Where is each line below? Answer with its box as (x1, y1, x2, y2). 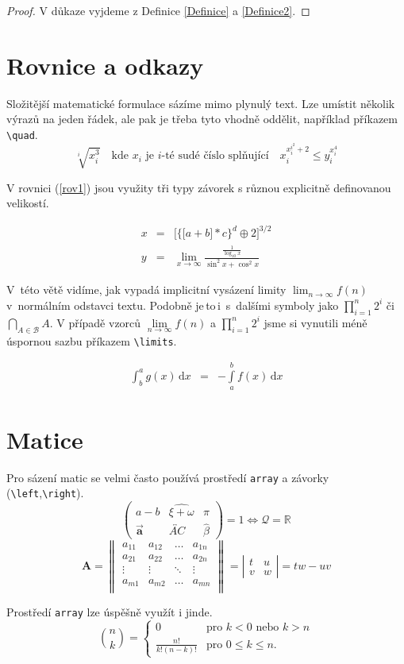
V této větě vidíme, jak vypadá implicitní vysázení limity (6, 281, 287, 298)
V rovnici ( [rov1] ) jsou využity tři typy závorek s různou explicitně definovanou (6, 179, 391, 195)
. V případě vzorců (49, 314, 141, 330)
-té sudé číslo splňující (161, 150, 269, 162)
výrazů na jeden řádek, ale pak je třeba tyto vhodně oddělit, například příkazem (6, 110, 398, 127)
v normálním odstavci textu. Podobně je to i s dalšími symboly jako (6, 296, 339, 313)
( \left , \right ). (6, 484, 84, 501)
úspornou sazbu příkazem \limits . (6, 332, 177, 349)
